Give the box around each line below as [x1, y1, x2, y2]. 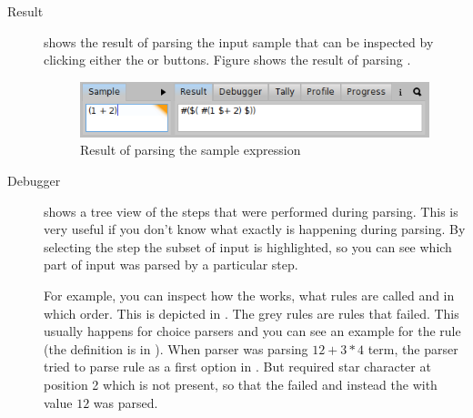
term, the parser [367, 339, 458, 358]
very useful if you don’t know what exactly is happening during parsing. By [44, 219, 466, 239]
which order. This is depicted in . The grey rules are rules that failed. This [44, 303, 459, 322]
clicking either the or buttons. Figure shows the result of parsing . [44, 50, 411, 69]
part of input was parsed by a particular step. [44, 255, 298, 274]
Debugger [7, 171, 61, 189]
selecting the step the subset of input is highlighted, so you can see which [44, 237, 452, 256]
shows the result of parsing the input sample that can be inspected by [44, 32, 434, 51]
